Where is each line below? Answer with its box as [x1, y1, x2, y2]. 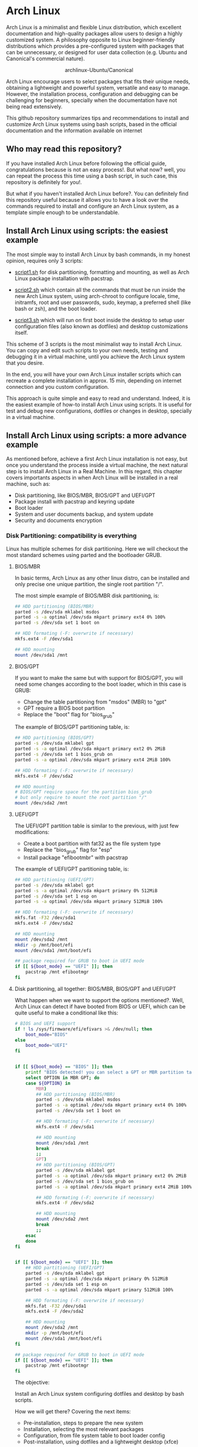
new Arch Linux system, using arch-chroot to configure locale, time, [14, 292, 180, 299]
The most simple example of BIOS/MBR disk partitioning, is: [14, 592, 160, 599]
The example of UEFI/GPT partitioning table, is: [14, 865, 129, 872]
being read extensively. [6, 103, 63, 110]
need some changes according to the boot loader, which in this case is [14, 680, 187, 688]
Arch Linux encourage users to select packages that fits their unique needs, [6, 78, 190, 85]
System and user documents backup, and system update [14, 510, 154, 518]
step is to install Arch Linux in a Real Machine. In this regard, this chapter [6, 468, 183, 475]
